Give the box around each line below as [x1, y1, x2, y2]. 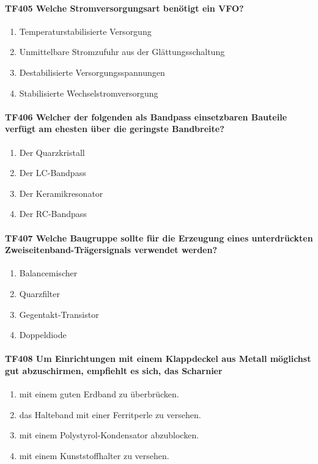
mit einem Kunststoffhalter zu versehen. [19, 449, 169, 462]
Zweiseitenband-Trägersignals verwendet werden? [5, 243, 218, 256]
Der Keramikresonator [19, 186, 103, 199]
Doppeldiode [19, 328, 67, 341]
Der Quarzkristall [19, 145, 85, 158]
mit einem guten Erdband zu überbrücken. [19, 388, 179, 400]
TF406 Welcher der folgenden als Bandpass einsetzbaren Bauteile [5, 110, 287, 123]
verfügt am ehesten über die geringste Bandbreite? [5, 122, 224, 135]
